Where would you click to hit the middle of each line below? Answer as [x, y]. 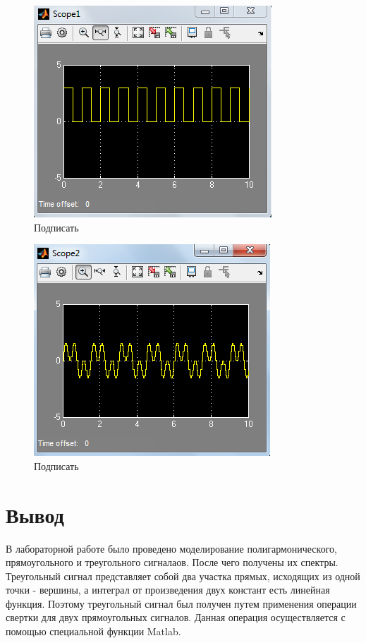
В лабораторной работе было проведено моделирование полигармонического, [171, 548]
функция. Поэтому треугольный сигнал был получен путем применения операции [181, 603]
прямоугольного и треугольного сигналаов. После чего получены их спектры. [172, 562]
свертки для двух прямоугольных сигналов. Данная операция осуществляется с [176, 617]
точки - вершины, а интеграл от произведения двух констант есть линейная [168, 590]
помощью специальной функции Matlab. [93, 631]
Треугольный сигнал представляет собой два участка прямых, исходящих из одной [183, 576]
